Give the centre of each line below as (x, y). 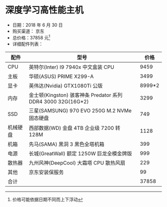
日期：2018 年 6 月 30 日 (38, 25)
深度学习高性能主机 (44, 10)
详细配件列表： (28, 44)
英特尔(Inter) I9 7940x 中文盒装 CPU (72, 67)
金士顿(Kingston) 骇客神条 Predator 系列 (76, 95)
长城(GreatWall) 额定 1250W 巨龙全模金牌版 (81, 153)
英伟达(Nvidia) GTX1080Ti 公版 (66, 86)
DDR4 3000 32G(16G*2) (59, 102)
